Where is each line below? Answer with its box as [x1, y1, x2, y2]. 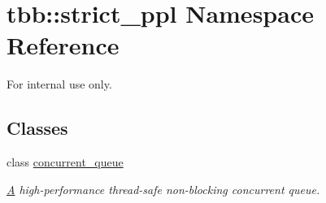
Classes [7, 115, 68, 140]
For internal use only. [7, 76, 112, 93]
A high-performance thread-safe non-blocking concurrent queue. [7, 180, 320, 197]
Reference [7, 28, 120, 62]
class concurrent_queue [7, 153, 124, 171]
